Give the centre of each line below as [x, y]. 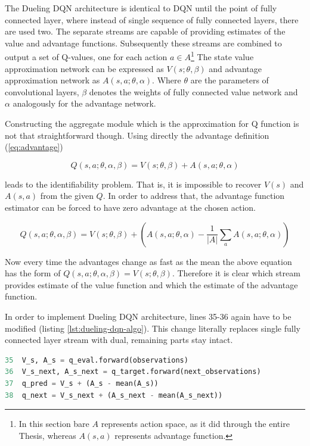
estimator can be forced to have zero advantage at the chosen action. [130, 207]
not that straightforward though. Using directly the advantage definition [137, 135]
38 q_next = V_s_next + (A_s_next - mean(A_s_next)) [114, 395]
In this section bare [54, 424]
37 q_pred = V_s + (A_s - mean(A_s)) [82, 383]
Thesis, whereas [47, 435]
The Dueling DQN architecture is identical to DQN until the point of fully [141, 8]
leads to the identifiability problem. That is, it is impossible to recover [133, 184]
